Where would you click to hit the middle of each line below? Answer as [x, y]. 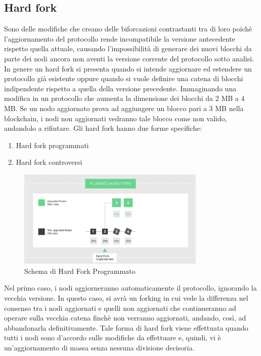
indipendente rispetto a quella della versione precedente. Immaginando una [120, 88]
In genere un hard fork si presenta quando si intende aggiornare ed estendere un [128, 68]
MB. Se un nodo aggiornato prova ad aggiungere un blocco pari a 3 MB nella [124, 108]
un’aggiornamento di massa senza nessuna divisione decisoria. [99, 347]
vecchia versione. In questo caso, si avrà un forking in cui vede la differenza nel [126, 297]
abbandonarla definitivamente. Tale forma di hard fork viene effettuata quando [126, 327]
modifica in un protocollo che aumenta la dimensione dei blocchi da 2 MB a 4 [124, 98]
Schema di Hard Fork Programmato [80, 271]
